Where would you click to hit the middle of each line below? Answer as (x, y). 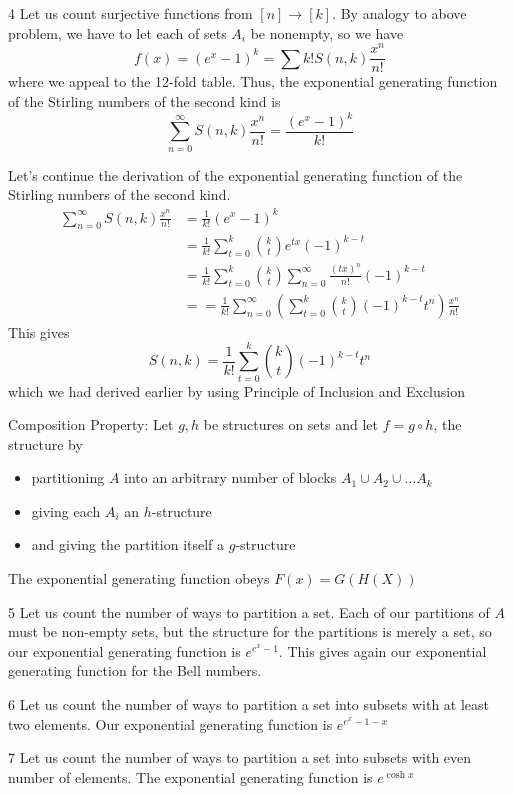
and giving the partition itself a (128, 544)
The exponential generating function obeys (139, 578)
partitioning (68, 477)
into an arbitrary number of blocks (230, 477)
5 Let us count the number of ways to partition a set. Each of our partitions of (249, 611)
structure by (45, 443)
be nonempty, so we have (327, 32)
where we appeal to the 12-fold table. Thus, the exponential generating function (253, 81)
